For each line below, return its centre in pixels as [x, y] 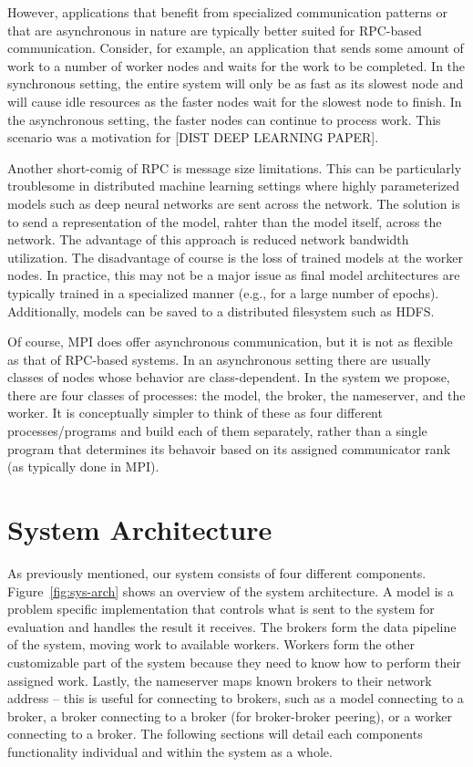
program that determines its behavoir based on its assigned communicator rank [229, 448]
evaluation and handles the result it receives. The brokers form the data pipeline [232, 626]
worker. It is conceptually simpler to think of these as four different [195, 413]
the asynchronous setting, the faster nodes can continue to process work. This [224, 119]
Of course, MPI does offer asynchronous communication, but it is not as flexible [230, 342]
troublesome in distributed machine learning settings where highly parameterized [234, 186]
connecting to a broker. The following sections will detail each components [215, 734]
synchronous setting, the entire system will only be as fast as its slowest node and [236, 83]
